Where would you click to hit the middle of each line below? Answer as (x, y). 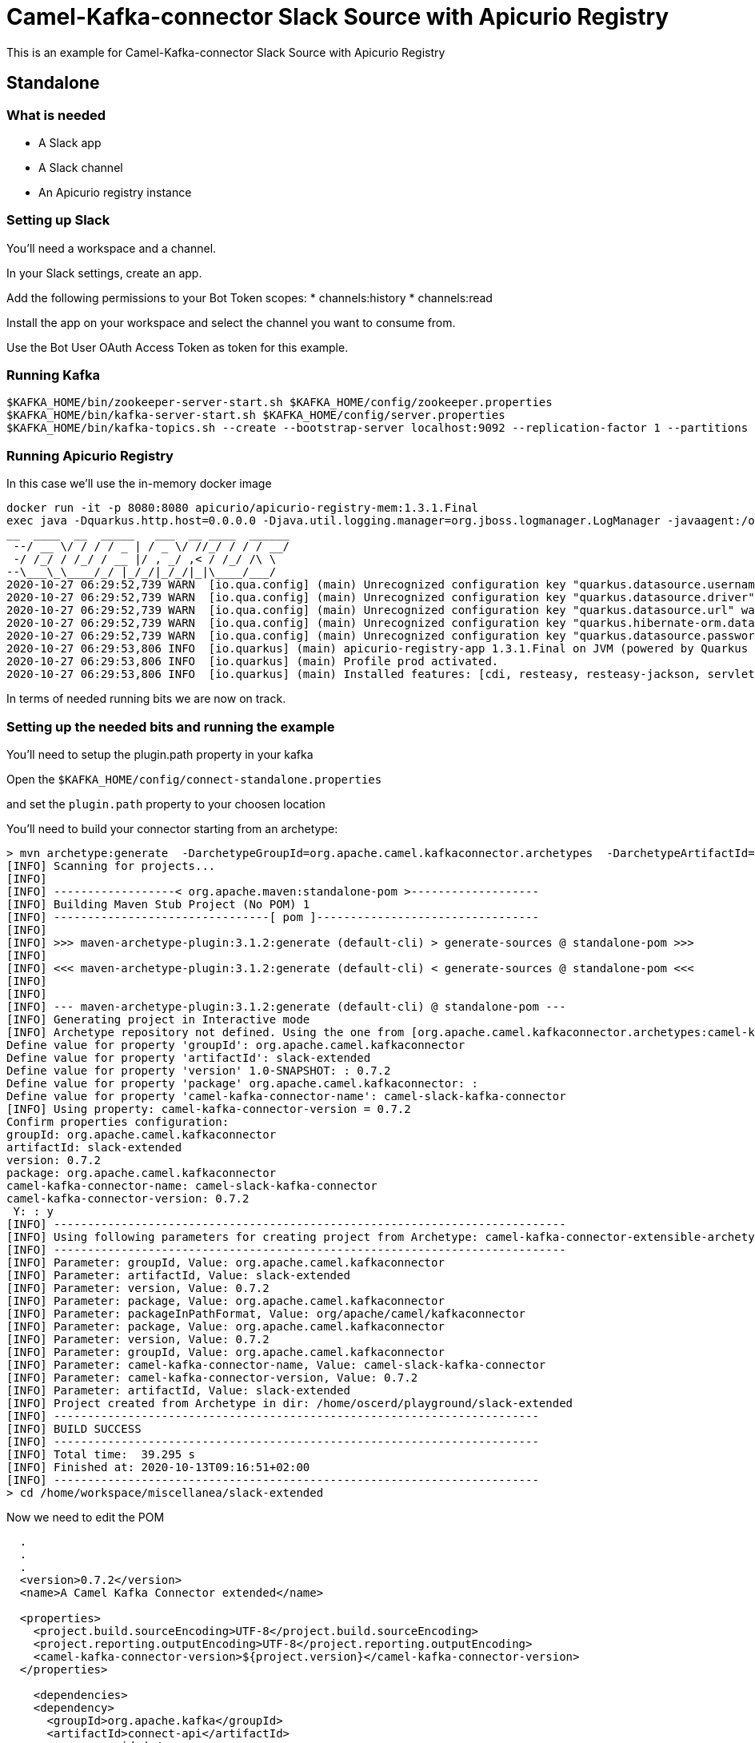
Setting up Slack (58, 220)
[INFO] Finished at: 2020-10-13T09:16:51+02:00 (158, 1467)
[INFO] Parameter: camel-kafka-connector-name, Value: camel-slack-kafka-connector (276, 1364)
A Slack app (70, 142)
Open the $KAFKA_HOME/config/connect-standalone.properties (194, 779)
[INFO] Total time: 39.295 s (101, 1454)
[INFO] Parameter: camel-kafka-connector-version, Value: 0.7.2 (212, 1377)
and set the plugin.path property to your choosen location (166, 804)
